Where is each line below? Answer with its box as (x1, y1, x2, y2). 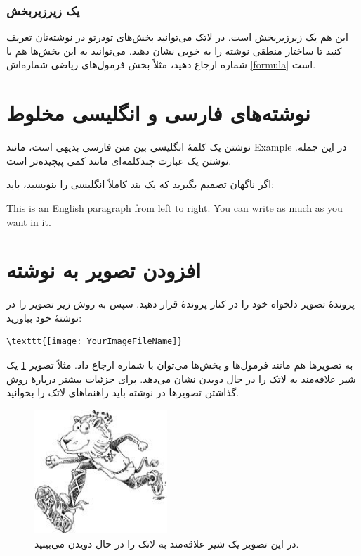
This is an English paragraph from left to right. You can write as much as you (6, 200, 343, 215)
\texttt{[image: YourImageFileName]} (6, 336, 183, 347)
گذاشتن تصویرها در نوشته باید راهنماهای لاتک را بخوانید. (6, 385, 239, 400)
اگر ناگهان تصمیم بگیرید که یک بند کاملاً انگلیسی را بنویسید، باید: (6, 177, 275, 191)
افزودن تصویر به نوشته (6, 255, 202, 284)
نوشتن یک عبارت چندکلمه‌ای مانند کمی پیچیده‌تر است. (6, 153, 232, 168)
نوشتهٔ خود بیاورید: (6, 310, 82, 324)
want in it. (6, 214, 51, 229)
